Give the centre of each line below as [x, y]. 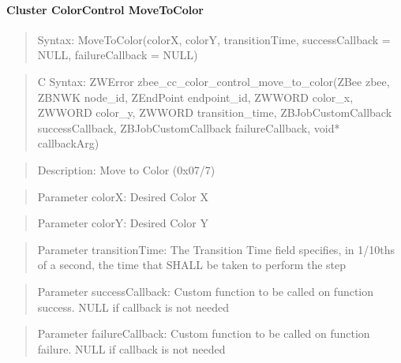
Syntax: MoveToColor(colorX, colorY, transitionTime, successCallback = [214, 39]
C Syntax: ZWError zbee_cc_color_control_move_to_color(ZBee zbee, [214, 81]
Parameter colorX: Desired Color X [123, 196]
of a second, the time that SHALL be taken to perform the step [192, 265]
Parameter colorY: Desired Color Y [123, 223]
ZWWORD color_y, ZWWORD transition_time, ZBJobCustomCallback [215, 112]
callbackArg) [68, 143]
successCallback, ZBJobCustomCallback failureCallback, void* [189, 127]
